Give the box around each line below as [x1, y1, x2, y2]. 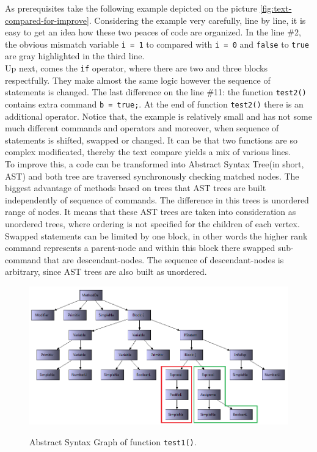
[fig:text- [260, 2, 292, 14]
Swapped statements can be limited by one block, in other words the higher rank [5, 229, 308, 242]
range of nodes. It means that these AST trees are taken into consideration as [5, 205, 296, 218]
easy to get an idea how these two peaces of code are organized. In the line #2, [5, 26, 301, 38]
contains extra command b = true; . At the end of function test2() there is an [5, 97, 304, 110]
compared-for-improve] [5, 13, 89, 26]
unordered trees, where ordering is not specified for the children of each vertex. [5, 217, 300, 230]
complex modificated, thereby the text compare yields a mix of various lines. [5, 145, 291, 158]
